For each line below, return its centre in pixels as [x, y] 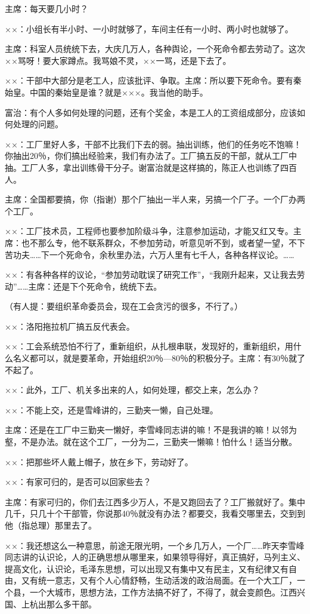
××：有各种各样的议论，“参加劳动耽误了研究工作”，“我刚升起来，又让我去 [151, 274]
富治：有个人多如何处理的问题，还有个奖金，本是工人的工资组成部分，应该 [151, 112]
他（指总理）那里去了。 [51, 525]
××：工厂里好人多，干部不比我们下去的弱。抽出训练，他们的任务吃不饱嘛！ [153, 144]
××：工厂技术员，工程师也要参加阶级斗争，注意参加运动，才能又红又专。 [149, 231]
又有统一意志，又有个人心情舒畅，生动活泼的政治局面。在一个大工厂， [159, 580]
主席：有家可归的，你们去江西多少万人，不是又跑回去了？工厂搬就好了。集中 [155, 501]
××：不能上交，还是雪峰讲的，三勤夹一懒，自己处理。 [111, 409]
